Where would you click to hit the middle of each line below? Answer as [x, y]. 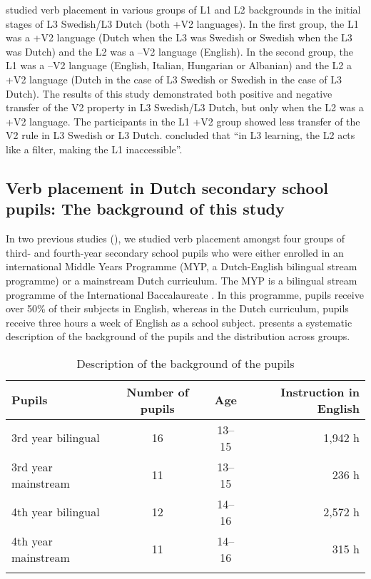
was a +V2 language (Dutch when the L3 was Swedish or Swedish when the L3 [179, 37]
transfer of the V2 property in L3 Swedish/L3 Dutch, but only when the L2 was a [185, 107]
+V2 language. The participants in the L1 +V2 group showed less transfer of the [183, 121]
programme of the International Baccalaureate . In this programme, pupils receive [185, 294]
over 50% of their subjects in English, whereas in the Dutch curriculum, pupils [177, 308]
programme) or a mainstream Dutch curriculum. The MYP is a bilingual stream [182, 280]
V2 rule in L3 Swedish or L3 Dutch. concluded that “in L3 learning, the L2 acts [181, 135]
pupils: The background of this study [145, 209]
